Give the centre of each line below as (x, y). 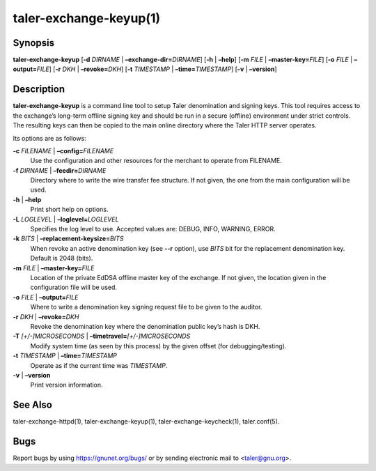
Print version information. (67, 385)
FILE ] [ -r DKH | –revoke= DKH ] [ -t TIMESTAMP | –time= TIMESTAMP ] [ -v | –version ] (157, 69)
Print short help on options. (69, 210)
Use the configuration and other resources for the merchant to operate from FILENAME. (156, 161)
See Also (32, 405)
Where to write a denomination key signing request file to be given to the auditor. (146, 307)
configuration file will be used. (74, 287)
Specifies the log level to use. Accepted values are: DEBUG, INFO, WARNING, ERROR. (153, 229)
